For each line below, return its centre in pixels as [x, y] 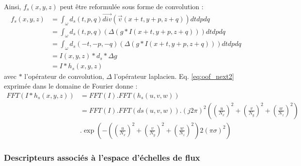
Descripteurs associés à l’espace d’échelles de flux [102, 157]
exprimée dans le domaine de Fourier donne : [71, 85]
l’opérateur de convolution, [64, 76]
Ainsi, [13, 6]
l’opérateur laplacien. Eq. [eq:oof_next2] [174, 76]
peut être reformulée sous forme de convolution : [132, 6]
